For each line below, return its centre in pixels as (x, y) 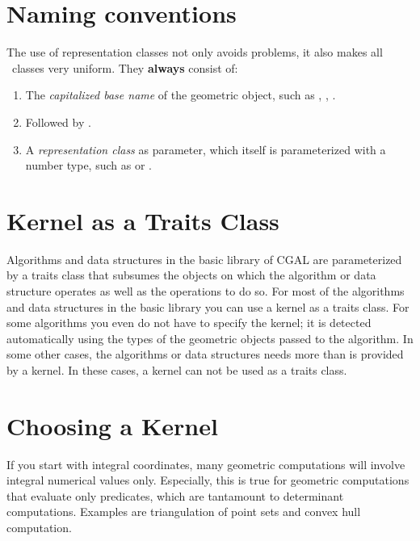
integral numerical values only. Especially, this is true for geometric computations (208, 480)
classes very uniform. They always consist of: (125, 67)
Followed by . (58, 122)
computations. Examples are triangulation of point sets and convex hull (184, 512)
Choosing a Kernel (112, 425)
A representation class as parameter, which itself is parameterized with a (206, 149)
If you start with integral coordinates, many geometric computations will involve (206, 464)
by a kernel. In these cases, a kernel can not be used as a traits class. (177, 369)
